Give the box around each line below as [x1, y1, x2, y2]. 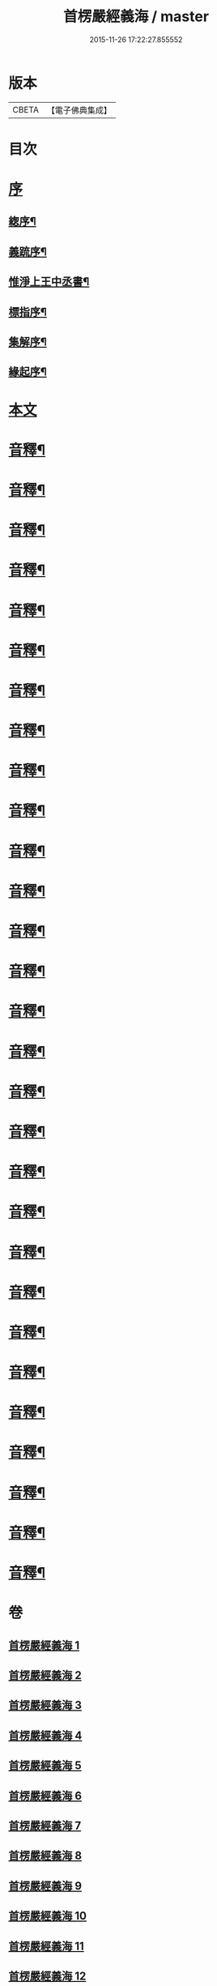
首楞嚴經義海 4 [8, 1728, 83, 1742]
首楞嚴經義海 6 [8, 1788, 83, 1803]
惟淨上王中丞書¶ [8, 275, 90, 288]
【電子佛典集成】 [46, 105, 112, 116]
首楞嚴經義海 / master [63, 7, 209, 26]
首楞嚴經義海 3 [8, 1698, 83, 1712]
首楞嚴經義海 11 [8, 1939, 85, 1953]
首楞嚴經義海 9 [8, 1879, 83, 1893]
